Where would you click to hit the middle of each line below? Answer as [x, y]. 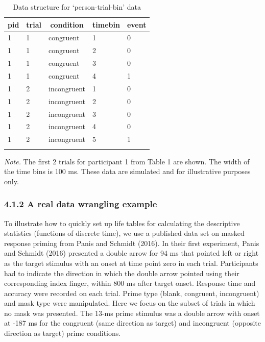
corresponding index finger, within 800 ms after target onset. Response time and [130, 283]
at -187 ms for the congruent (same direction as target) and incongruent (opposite [132, 323]
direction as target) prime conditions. [63, 333]
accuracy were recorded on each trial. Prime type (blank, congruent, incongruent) [132, 293]
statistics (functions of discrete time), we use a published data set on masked [124, 233]
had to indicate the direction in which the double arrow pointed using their [122, 273]
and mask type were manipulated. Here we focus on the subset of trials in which [130, 303]
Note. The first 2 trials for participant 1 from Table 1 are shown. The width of [127, 161]
